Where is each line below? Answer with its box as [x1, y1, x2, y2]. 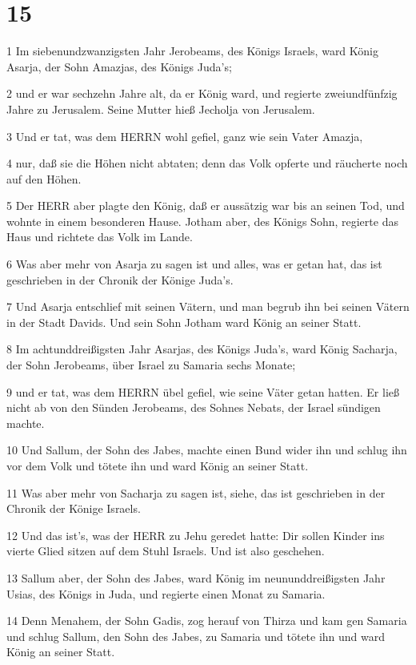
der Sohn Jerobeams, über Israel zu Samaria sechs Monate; [6, 357, 296, 373]
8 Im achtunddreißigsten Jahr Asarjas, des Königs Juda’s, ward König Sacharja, [6, 341, 398, 357]
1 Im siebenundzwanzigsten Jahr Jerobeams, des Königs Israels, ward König [6, 42, 378, 59]
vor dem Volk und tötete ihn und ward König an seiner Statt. [6, 457, 309, 474]
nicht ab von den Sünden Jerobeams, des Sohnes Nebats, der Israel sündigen [6, 399, 381, 416]
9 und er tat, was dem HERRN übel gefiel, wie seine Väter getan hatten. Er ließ [6, 383, 400, 400]
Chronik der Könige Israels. [6, 500, 141, 517]
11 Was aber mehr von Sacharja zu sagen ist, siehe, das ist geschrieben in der [6, 484, 386, 501]
